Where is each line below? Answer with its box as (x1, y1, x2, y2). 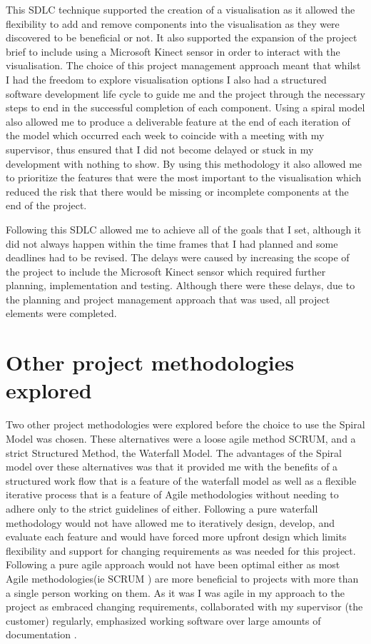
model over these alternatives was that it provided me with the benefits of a (6, 459, 338, 474)
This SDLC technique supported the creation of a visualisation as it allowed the (6, 2, 355, 16)
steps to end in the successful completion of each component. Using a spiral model (6, 100, 365, 115)
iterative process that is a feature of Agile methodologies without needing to (6, 487, 339, 502)
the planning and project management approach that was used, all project (6, 291, 330, 306)
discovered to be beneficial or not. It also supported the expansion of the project (6, 30, 357, 45)
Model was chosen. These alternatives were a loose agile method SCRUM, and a (6, 431, 356, 446)
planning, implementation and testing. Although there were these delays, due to (6, 278, 355, 293)
